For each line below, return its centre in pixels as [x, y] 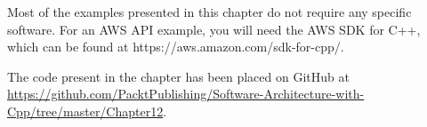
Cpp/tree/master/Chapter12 [85, 111]
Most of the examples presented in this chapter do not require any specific [209, 12]
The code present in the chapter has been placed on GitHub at [178, 76]
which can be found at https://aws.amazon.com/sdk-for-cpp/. [176, 47]
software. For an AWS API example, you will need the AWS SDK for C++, [214, 29]
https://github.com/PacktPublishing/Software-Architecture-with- [186, 94]
